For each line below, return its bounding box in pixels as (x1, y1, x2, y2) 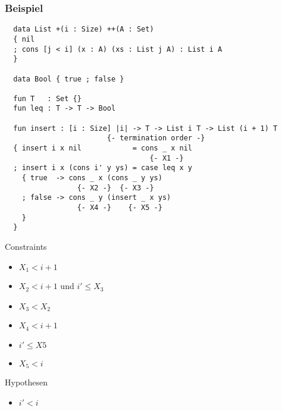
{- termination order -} (106, 134, 205, 143)
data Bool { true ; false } (13, 74, 124, 83)
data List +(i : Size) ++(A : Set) (13, 25, 154, 34)
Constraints (5, 240, 47, 252)
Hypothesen (5, 376, 48, 388)
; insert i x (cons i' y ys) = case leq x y (13, 164, 192, 172)
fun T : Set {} (13, 94, 82, 103)
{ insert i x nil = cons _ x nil (13, 144, 192, 153)
